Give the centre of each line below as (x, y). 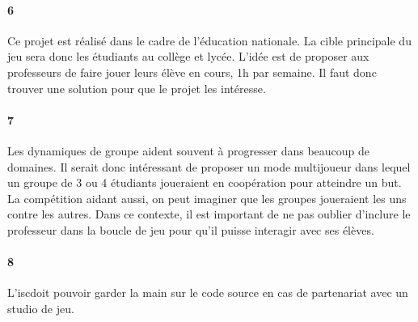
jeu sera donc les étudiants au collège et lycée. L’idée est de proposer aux (188, 56)
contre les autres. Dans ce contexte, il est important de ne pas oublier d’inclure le (209, 214)
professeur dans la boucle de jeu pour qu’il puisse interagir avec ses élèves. (191, 229)
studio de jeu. (41, 308)
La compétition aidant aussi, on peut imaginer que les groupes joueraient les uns (207, 198)
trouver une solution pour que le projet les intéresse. (137, 88)
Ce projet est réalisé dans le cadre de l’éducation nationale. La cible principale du (209, 40)
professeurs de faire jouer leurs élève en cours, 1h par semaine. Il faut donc (192, 72)
